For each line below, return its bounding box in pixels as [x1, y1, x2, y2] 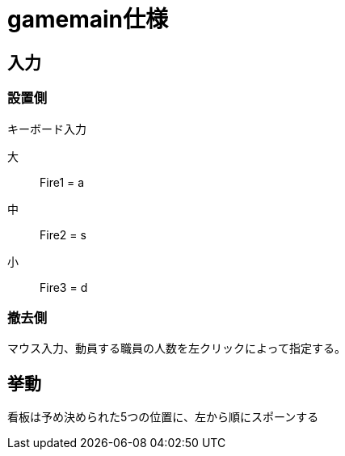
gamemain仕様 [7, 6, 169, 33]
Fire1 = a [40, 175, 85, 189]
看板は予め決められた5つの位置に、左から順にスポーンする [7, 410, 319, 424]
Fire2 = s [40, 227, 86, 242]
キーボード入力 [7, 121, 86, 136]
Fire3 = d [40, 280, 88, 294]
